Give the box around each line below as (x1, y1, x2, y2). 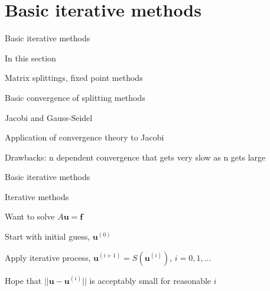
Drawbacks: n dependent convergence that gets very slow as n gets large (5, 151, 266, 163)
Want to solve (5, 210, 55, 223)
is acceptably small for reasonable (89, 274, 212, 286)
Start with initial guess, (5, 230, 90, 243)
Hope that (5, 274, 42, 286)
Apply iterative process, (5, 251, 91, 263)
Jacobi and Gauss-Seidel (5, 111, 93, 123)
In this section (5, 51, 56, 64)
